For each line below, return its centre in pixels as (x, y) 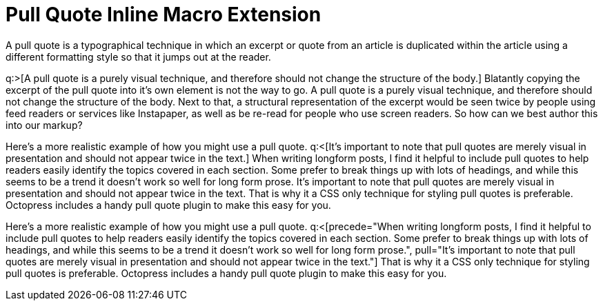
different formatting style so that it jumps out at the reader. (138, 57)
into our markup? (44, 125)
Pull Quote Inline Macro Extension (164, 14)
